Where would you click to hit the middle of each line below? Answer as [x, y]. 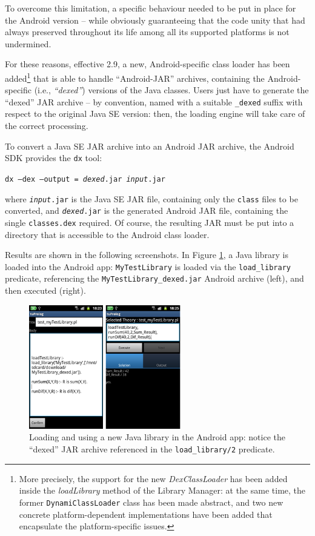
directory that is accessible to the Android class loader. [107, 234]
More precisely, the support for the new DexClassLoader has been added [153, 478]
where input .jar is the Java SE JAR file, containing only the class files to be [151, 198]
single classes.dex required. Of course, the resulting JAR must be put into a [150, 222]
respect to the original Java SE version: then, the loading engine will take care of [155, 114]
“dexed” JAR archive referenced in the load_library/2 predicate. [152, 449]
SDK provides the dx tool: [54, 158]
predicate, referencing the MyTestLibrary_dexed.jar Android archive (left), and [154, 278]
